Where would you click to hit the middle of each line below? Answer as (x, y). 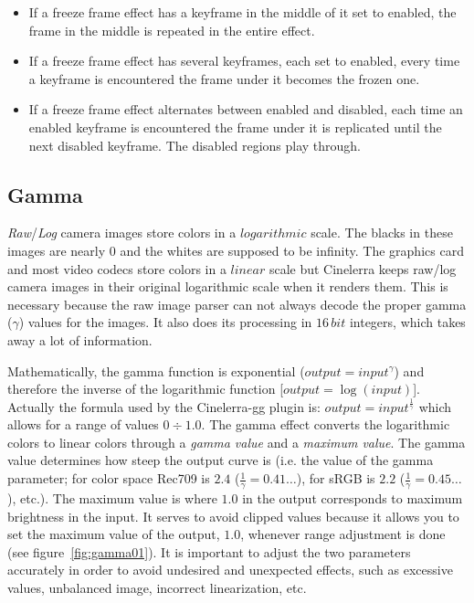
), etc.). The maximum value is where (112, 497)
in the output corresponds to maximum (353, 497)
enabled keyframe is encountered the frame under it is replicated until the (235, 127)
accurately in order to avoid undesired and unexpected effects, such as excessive (230, 570)
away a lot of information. (80, 339)
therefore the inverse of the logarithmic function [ (146, 389)
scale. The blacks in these (382, 233)
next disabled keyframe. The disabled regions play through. (195, 145)
